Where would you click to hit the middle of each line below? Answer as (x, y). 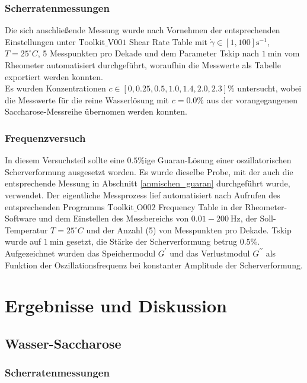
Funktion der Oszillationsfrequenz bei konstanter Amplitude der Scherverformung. (154, 265)
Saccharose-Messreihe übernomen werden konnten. (96, 111)
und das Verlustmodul (210, 253)
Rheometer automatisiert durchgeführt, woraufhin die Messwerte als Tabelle (143, 65)
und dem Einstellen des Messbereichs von (114, 218)
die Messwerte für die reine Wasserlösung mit (87, 99)
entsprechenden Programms (55, 206)
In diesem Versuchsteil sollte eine (65, 160)
